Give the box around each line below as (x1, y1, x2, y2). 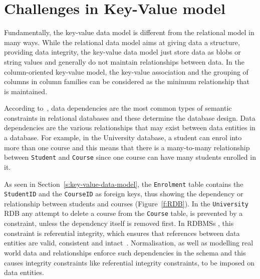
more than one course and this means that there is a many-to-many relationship (4, 142, 250, 152)
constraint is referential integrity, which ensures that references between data (4, 227, 240, 238)
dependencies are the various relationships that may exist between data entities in (4, 122, 255, 133)
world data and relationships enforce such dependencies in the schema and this (4, 247, 246, 257)
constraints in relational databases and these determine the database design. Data (4, 112, 255, 123)
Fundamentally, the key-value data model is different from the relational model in (4, 27, 254, 38)
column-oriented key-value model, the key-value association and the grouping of (4, 66, 248, 77)
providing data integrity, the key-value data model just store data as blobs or (4, 47, 241, 57)
